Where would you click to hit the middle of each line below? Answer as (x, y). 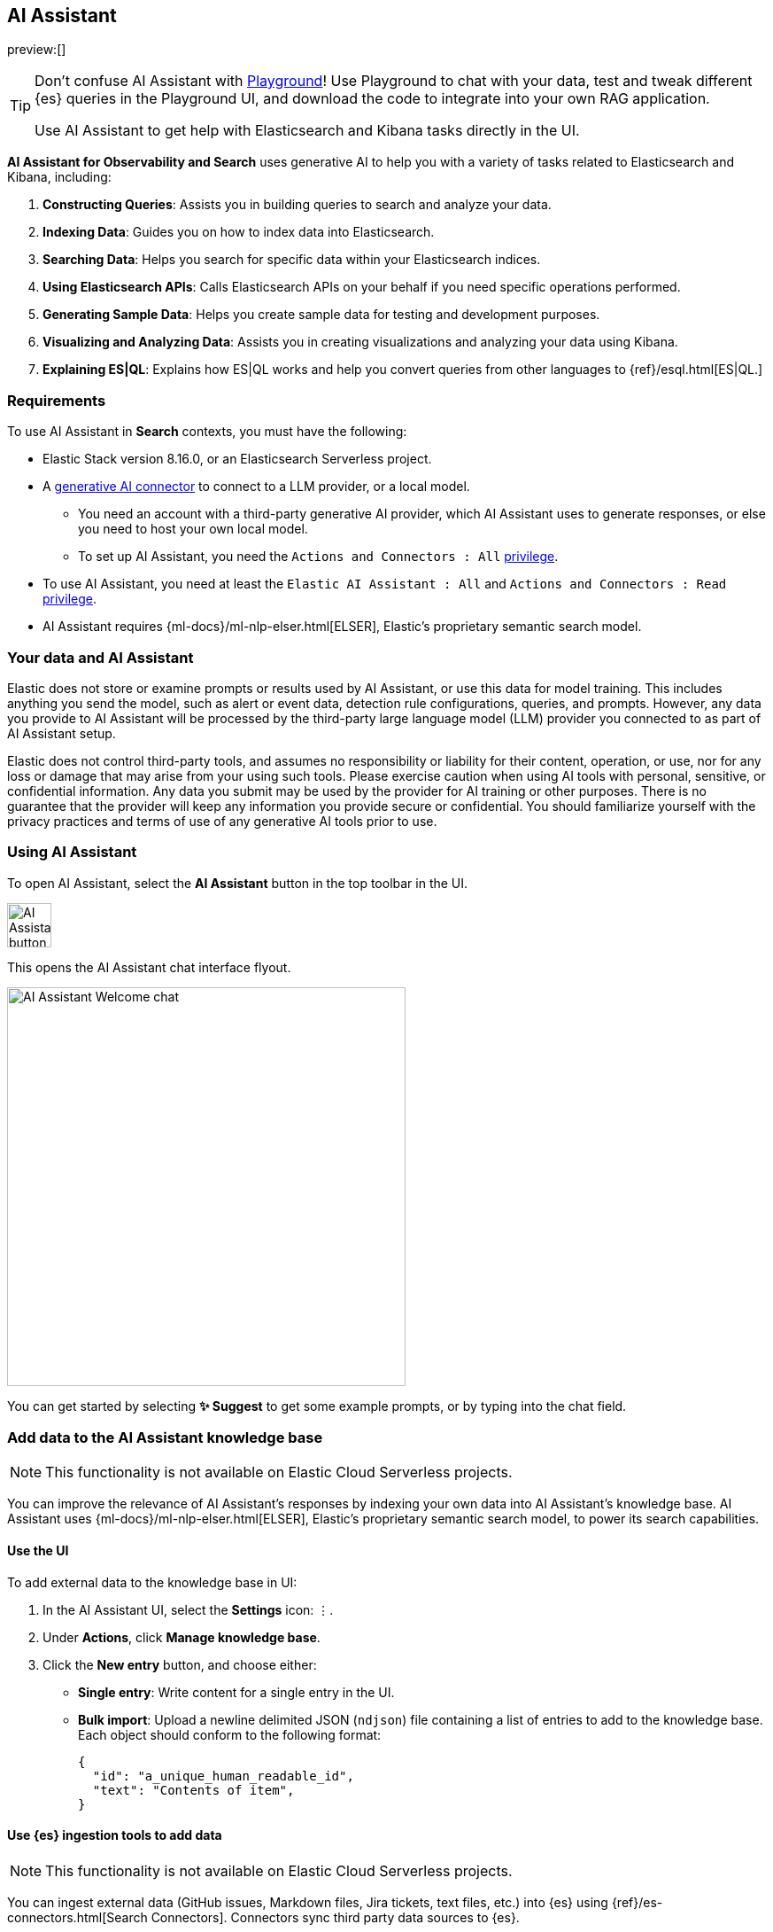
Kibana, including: (59, 177)
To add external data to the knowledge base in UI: (152, 1582)
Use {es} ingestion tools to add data (115, 1835)
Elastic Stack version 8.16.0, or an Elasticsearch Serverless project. (237, 459)
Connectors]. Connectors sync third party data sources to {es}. (335, 1917)
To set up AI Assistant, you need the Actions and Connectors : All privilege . (318, 557)
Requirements (57, 400)
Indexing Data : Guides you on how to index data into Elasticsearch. (239, 232)
